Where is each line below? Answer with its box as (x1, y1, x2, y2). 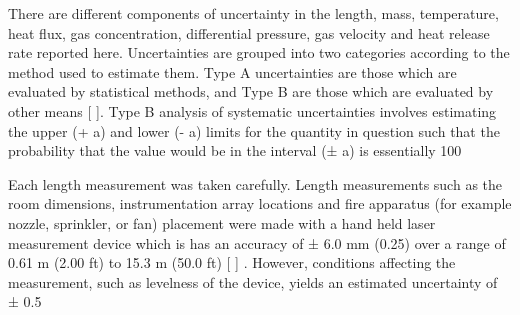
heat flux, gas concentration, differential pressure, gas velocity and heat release (8, 22, 490, 43)
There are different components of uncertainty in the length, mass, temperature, (8, 3, 499, 23)
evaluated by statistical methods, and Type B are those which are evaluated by (8, 81, 494, 102)
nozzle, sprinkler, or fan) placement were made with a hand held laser (8, 212, 436, 233)
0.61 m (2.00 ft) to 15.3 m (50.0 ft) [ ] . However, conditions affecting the (8, 252, 456, 273)
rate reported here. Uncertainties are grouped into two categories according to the (8, 42, 510, 63)
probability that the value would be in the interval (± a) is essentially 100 (8, 140, 462, 161)
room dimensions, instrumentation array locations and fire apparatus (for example (8, 193, 512, 214)
